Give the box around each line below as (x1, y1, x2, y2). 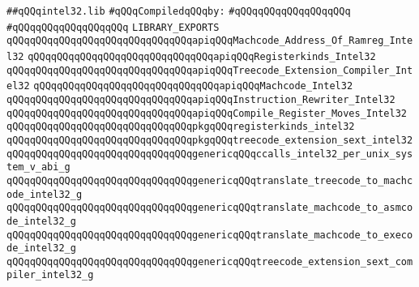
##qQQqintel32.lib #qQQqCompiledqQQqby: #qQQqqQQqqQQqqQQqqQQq (6, 6, 351, 17)
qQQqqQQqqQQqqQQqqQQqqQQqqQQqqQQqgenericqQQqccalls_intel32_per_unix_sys (6, 148, 413, 160)
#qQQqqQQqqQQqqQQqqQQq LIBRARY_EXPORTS (6, 21, 220, 33)
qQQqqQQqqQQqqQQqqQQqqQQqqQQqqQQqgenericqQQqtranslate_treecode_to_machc (6, 174, 413, 186)
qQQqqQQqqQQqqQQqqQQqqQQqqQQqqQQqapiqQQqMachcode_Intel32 (33, 80, 353, 92)
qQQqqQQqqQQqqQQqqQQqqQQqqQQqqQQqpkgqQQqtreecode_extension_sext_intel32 (6, 134, 413, 146)
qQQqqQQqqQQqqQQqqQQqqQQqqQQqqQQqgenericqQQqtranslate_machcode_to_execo (6, 229, 413, 241)
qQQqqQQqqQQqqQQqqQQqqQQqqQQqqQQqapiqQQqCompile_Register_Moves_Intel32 (6, 107, 407, 119)
